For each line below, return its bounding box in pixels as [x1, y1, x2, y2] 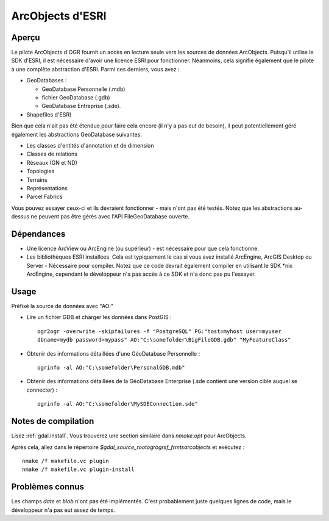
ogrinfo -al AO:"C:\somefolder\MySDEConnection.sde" [37, 400, 198, 408]
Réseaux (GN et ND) [26, 159, 77, 166]
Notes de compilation [11, 416, 94, 426]
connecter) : [26, 386, 58, 393]
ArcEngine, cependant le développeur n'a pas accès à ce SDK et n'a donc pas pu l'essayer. [26, 270, 256, 278]
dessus [11, 213, 30, 220]
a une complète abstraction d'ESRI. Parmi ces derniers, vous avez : [11, 65, 180, 73]
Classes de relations [26, 150, 77, 158]
